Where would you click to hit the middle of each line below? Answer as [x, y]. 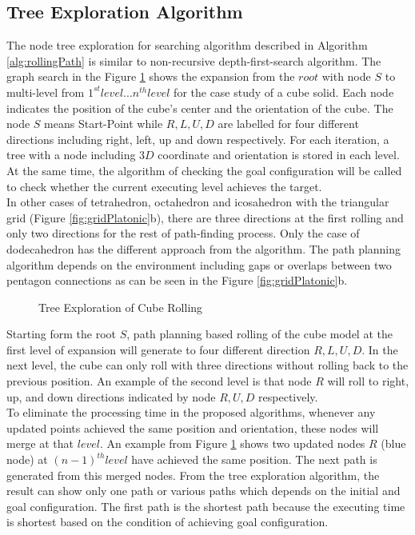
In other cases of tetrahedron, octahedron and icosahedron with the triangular [198, 202]
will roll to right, [368, 381]
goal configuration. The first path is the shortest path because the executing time [206, 506]
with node [346, 76]
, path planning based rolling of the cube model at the [259, 334]
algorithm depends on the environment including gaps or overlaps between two [199, 264]
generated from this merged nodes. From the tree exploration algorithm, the [193, 475]
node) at [27, 459]
